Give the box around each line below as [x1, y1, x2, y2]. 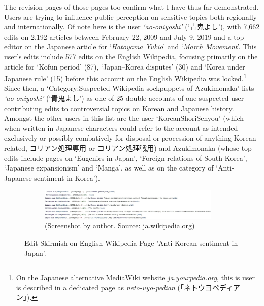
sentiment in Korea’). [34, 172, 100, 183]
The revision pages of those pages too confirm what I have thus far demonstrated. [4, 2, 259, 12]
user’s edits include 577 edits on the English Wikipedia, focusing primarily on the [4, 51, 258, 61]
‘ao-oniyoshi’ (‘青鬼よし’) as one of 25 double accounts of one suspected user [4, 93, 244, 103]
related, [4, 142, 27, 153]
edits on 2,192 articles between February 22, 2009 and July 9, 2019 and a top [4, 31, 244, 42]
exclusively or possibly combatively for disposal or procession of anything [4, 132, 232, 143]
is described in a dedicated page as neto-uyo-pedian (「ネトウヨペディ [16, 282, 234, 292]
